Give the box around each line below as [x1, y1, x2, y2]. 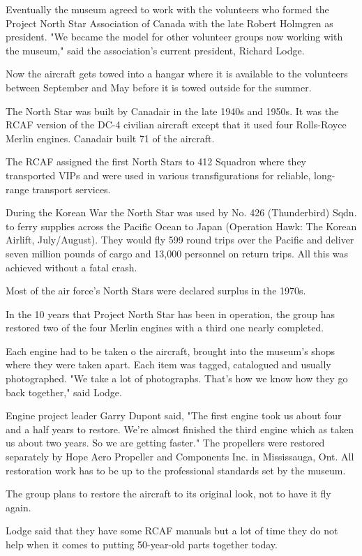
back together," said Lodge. [6, 384, 122, 399]
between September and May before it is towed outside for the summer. [6, 80, 312, 94]
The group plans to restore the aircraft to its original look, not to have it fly [6, 486, 331, 501]
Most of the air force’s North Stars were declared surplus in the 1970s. [6, 283, 306, 298]
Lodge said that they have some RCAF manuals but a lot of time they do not [6, 523, 338, 538]
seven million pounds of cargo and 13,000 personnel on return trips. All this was [6, 246, 349, 260]
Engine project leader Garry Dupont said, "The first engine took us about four [6, 408, 342, 423]
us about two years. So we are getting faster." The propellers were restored [6, 435, 325, 450]
